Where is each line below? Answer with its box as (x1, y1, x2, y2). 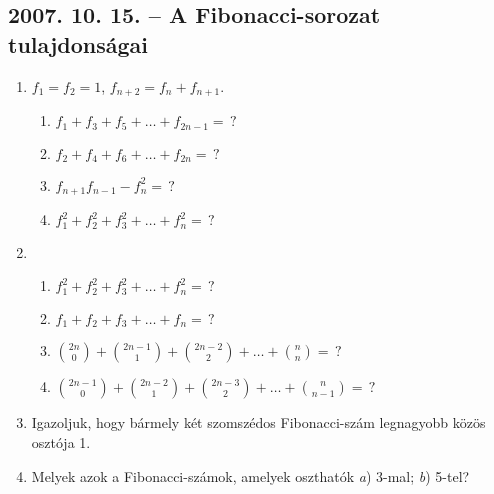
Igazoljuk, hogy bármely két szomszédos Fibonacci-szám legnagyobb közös (31, 412, 486, 433)
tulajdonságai (8, 28, 148, 59)
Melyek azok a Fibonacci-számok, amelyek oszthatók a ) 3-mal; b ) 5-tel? (31, 465, 470, 486)
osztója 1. (31, 431, 91, 452)
